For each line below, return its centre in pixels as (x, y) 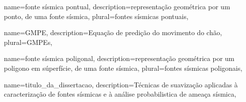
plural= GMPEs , (28, 42)
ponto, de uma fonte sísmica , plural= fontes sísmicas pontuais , (96, 16)
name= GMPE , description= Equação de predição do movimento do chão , (113, 32)
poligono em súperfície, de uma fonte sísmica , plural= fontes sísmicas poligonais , (123, 68)
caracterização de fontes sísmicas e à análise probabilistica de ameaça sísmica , (120, 94)
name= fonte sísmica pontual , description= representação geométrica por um (117, 6)
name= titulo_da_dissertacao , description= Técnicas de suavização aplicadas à (121, 84)
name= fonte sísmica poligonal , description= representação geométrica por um (119, 58)
